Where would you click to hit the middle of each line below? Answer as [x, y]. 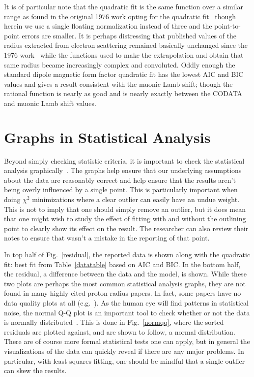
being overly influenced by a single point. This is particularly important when [121, 189]
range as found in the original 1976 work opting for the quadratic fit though [120, 16]
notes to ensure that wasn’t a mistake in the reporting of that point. [107, 238]
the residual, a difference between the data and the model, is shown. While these [125, 274]
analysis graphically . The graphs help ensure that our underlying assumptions [123, 170]
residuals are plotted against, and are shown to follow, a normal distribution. [120, 331]
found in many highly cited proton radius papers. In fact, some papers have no [123, 293]
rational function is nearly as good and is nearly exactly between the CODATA [123, 93]
